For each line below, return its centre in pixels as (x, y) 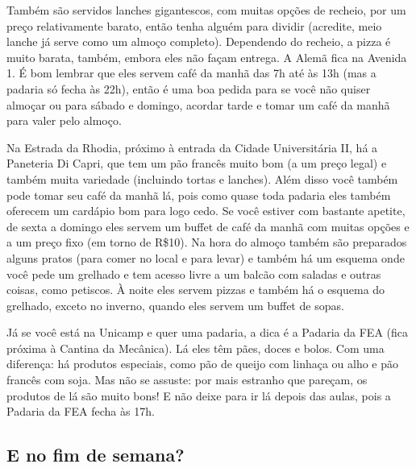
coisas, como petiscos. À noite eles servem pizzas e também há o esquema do (196, 290)
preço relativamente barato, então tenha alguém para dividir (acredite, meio (194, 25)
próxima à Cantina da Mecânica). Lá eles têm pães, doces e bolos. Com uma (196, 348)
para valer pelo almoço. (64, 120)
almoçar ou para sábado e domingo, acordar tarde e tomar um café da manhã (198, 104)
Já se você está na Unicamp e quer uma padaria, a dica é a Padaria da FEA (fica (208, 332)
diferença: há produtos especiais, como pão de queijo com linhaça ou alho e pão (203, 364)
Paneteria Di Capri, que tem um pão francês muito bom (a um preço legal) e (197, 163)
